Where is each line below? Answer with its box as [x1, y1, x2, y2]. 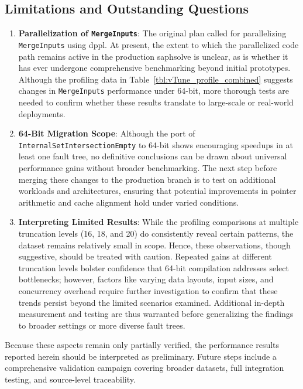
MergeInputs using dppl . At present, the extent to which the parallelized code [18, 38, 299, 50]
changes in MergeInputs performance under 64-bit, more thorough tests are [18, 84, 290, 97]
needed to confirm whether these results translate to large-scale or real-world [18, 95, 294, 108]
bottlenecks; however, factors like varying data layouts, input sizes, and [18, 273, 274, 285]
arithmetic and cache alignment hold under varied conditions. [18, 196, 239, 208]
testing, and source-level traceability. [5, 373, 136, 385]
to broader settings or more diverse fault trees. [18, 319, 185, 331]
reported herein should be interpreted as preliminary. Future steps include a [5, 350, 277, 362]
